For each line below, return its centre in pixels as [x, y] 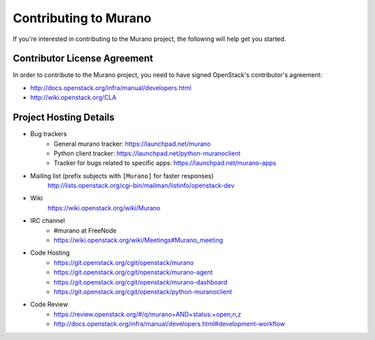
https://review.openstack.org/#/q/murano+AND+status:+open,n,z [148, 314]
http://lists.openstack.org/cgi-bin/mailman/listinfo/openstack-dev [141, 186]
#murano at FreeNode [85, 230]
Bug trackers [49, 134]
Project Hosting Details [64, 118]
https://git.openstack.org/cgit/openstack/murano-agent [133, 272]
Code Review [49, 305]
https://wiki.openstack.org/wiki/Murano [104, 207]
